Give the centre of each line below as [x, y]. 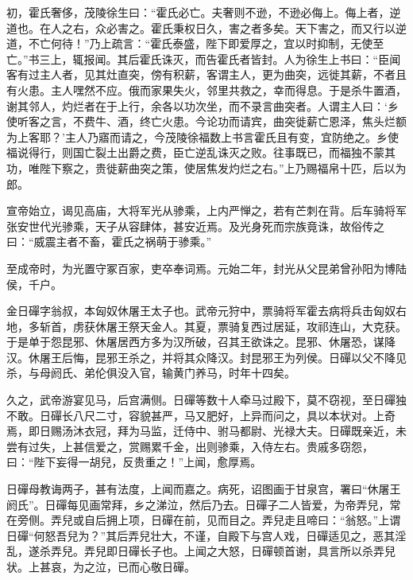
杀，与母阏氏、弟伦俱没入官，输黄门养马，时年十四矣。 [151, 373]
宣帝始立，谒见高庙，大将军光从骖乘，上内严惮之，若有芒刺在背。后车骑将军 [206, 210]
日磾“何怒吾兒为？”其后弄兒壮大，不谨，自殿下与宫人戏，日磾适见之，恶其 [201, 535]
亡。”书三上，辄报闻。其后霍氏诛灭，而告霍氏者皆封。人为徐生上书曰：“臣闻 [204, 58]
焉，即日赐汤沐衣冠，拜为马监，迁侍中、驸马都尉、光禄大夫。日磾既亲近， [201, 431]
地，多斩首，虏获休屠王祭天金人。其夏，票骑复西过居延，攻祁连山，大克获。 [206, 326]
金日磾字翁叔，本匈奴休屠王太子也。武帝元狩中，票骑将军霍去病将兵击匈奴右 [206, 311]
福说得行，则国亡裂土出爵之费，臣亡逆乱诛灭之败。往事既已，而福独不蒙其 [201, 152]
